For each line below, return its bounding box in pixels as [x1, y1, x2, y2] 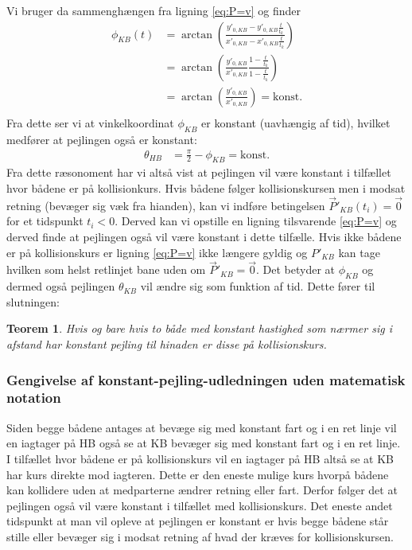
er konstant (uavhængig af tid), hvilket [201, 114, 391, 131]
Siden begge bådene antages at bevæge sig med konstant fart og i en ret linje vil [6, 419, 397, 435]
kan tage [338, 244, 380, 260]
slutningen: [6, 293, 60, 310]
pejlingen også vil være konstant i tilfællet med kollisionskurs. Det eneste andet [6, 497, 393, 513]
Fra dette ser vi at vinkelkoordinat [6, 114, 174, 131]
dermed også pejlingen [6, 278, 115, 295]
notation [6, 388, 61, 408]
